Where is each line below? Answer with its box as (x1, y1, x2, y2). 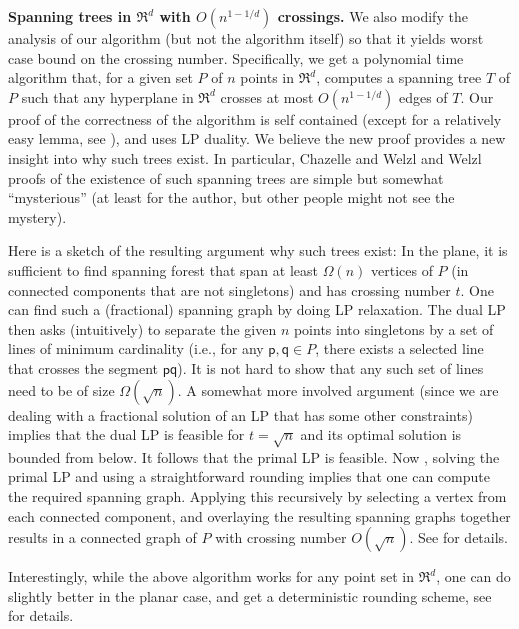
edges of (398, 86, 448, 107)
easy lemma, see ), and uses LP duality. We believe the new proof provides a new (8, 128, 506, 149)
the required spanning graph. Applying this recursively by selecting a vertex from (8, 486, 507, 507)
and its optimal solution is (300, 424, 462, 445)
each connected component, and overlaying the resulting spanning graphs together (8, 505, 511, 526)
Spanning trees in (8, 6, 132, 26)
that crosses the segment (8, 357, 159, 378)
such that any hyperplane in (21, 86, 194, 107)
